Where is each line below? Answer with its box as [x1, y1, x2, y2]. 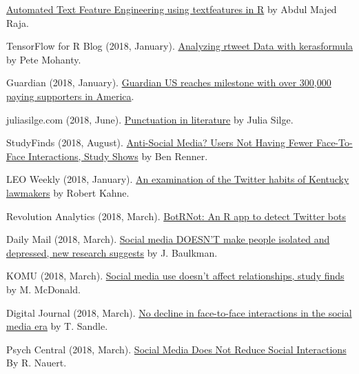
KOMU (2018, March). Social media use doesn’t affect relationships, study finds [6, 268, 345, 283]
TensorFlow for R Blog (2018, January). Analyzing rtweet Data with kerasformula [6, 39, 353, 53]
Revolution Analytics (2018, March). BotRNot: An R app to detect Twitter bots [6, 208, 346, 223]
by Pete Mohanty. [6, 52, 81, 66]
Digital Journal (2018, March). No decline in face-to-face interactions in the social [6, 305, 352, 319]
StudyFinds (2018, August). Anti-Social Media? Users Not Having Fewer [6, 135, 314, 150]
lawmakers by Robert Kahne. [6, 185, 130, 199]
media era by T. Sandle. [6, 319, 108, 333]
